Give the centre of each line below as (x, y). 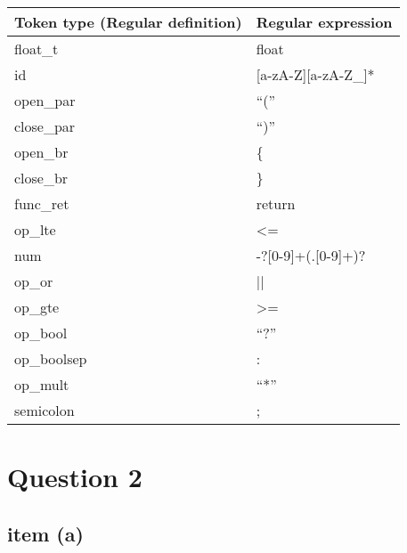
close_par (45, 126)
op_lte (35, 229)
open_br (41, 152)
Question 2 (75, 477)
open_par (45, 100)
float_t (37, 49)
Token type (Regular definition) (128, 22)
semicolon (45, 410)
